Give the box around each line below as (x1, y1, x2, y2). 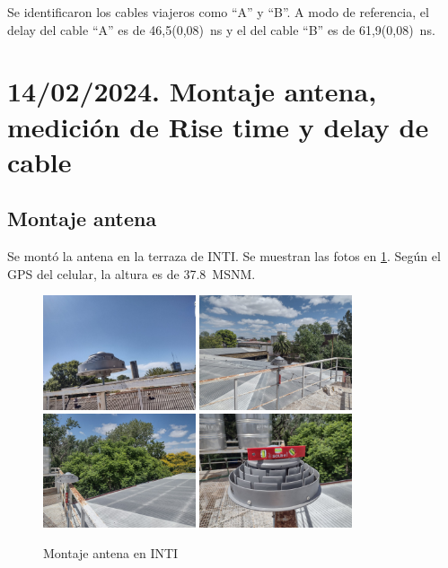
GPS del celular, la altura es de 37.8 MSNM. (7, 264, 256, 283)
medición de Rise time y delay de (7, 108, 429, 144)
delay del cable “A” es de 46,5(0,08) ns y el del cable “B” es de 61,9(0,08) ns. (7, 20, 435, 39)
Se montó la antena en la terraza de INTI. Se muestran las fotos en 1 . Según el (7, 247, 441, 266)
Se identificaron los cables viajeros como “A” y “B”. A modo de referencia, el (7, 3, 429, 21)
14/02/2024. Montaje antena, (7, 73, 377, 109)
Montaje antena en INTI (43, 543, 179, 562)
